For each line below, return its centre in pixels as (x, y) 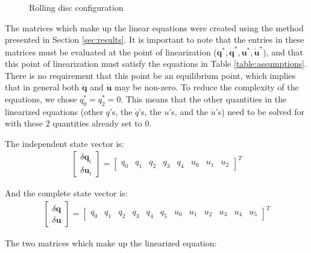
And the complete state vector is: (66, 193)
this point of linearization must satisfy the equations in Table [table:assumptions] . (156, 64)
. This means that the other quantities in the (204, 98)
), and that (283, 52)
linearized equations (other (54, 111)
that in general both (42, 87)
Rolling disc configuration (76, 7)
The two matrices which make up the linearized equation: (111, 243)
